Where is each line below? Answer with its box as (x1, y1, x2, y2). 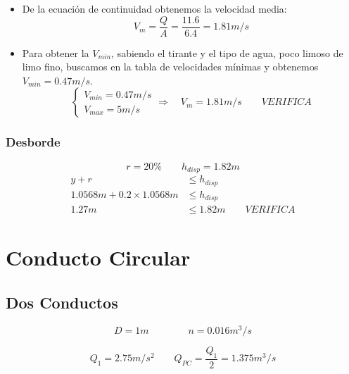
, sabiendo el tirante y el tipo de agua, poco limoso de (111, 45, 343, 60)
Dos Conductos (6, 291, 118, 313)
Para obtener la (22, 45, 89, 60)
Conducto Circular (6, 243, 191, 272)
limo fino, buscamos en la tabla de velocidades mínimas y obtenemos (22, 59, 319, 74)
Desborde (6, 133, 61, 151)
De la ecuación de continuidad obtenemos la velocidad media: (22, 1, 287, 15)
